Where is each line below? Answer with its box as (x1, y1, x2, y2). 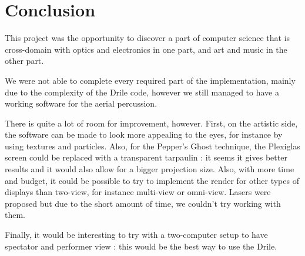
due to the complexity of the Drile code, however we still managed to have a (5, 86, 279, 98)
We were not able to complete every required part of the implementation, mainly (5, 74, 296, 86)
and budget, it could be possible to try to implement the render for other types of (5, 174, 299, 186)
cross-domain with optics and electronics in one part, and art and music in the (5, 43, 287, 55)
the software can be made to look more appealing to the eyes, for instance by (5, 128, 283, 141)
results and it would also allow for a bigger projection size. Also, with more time (5, 163, 294, 175)
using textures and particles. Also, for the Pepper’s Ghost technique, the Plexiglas (5, 139, 300, 152)
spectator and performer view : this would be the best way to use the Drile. (5, 240, 277, 252)
